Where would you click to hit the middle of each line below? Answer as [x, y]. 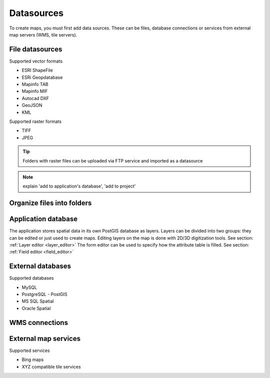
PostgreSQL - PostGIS [44, 294]
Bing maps [33, 359]
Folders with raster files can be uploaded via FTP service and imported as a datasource [113, 160]
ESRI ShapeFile [37, 70]
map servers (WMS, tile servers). [43, 34]
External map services [45, 338]
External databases [40, 266]
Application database [43, 219]
